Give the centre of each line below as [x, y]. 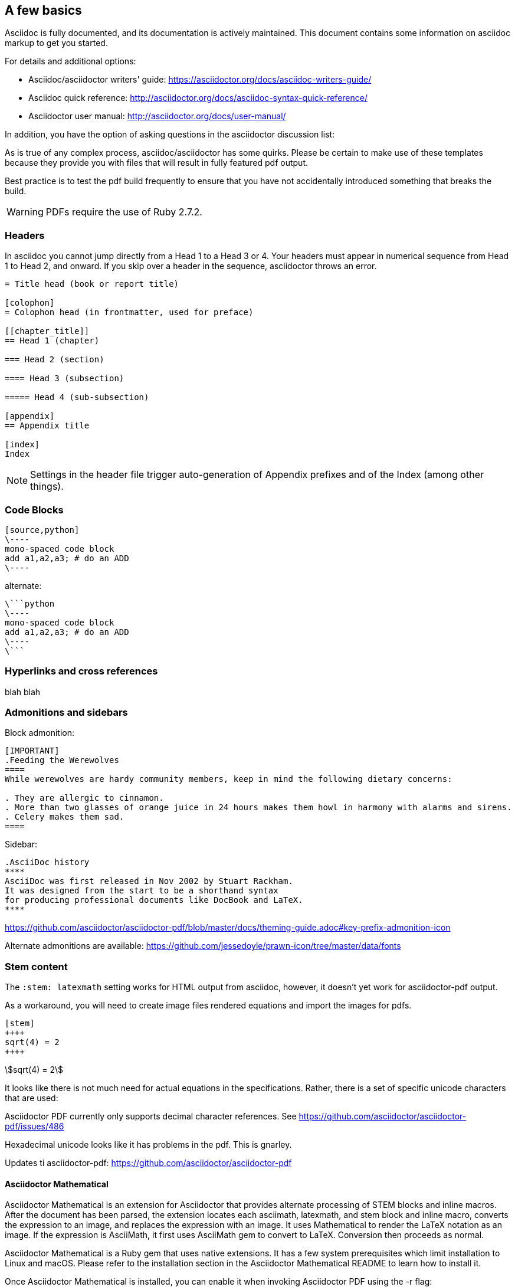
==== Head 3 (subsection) [65, 379]
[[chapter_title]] [47, 331]
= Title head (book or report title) [92, 284]
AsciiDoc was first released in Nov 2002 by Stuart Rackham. [149, 881]
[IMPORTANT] [32, 751]
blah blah [23, 692]
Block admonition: [40, 733]
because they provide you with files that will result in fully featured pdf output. [156, 163]
